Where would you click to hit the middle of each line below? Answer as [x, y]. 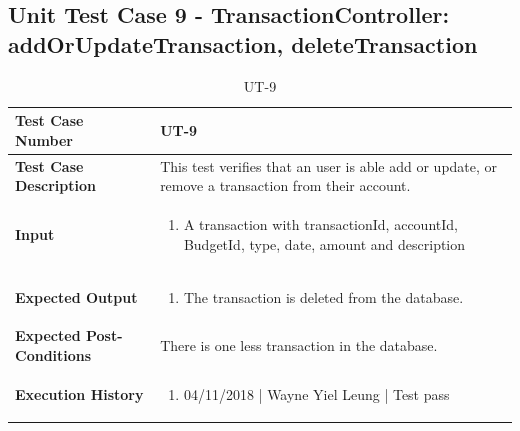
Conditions [53, 354]
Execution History [79, 393]
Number [44, 139]
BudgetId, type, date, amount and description [324, 243]
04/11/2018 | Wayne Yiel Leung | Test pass [316, 393]
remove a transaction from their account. [285, 185]
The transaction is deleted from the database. [323, 296]
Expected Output [76, 296]
